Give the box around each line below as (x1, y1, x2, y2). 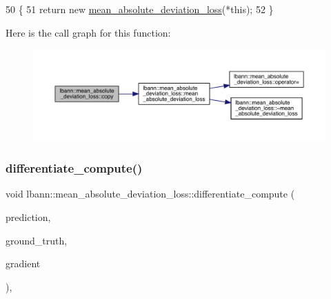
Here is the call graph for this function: (6, 25, 171, 39)
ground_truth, (6, 233, 68, 247)
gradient (6, 256, 41, 271)
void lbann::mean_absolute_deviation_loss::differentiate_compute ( (6, 186, 295, 201)
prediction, (6, 209, 51, 224)
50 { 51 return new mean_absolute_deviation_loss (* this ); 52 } (6, 2, 274, 16)
